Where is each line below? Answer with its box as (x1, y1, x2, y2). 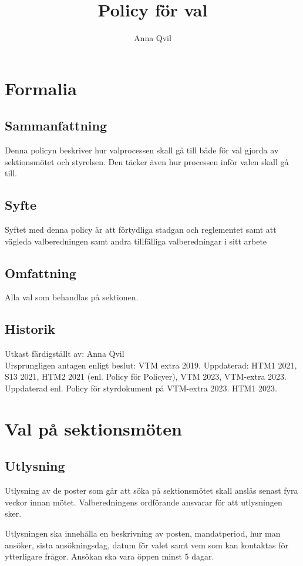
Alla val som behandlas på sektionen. (5, 291, 139, 303)
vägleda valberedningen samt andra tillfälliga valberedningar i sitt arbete (5, 235, 267, 247)
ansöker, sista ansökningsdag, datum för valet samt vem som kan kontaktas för (5, 538, 288, 551)
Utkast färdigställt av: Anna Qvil (5, 347, 124, 360)
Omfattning (5, 263, 76, 282)
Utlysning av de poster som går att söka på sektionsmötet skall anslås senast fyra (5, 484, 298, 497)
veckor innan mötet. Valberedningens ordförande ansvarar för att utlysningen (5, 495, 282, 508)
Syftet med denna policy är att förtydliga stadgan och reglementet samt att (5, 223, 277, 236)
